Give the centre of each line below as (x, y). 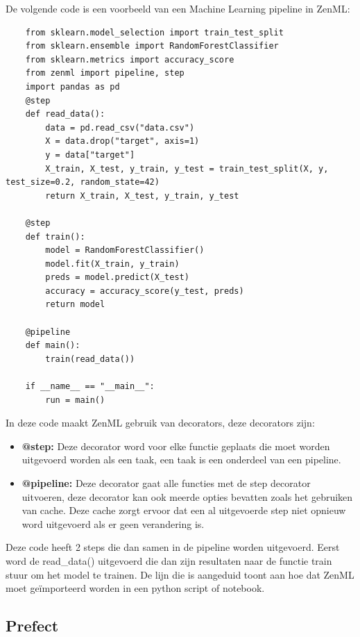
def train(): (55, 237)
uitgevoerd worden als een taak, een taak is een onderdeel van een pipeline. (181, 460)
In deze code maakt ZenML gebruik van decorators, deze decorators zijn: (160, 423)
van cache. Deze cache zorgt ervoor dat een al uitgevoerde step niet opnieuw (184, 510)
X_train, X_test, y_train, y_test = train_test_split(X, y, (187, 168)
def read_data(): (65, 114)
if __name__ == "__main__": (90, 387)
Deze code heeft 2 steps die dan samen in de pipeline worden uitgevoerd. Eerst (173, 547)
